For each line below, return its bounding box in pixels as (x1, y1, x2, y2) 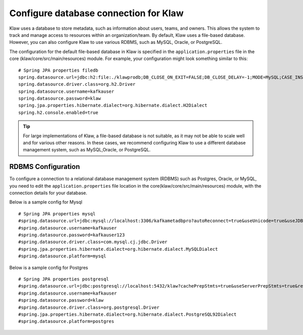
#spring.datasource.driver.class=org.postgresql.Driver (18, 304, 160, 310)
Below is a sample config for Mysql (9, 199, 83, 205)
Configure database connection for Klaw (9, 8, 184, 19)
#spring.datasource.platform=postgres (18, 318, 115, 324)
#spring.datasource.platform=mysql (18, 253, 107, 259)
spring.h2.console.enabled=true (18, 109, 98, 116)
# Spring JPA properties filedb (18, 67, 98, 73)
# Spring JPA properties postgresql (18, 276, 109, 282)
